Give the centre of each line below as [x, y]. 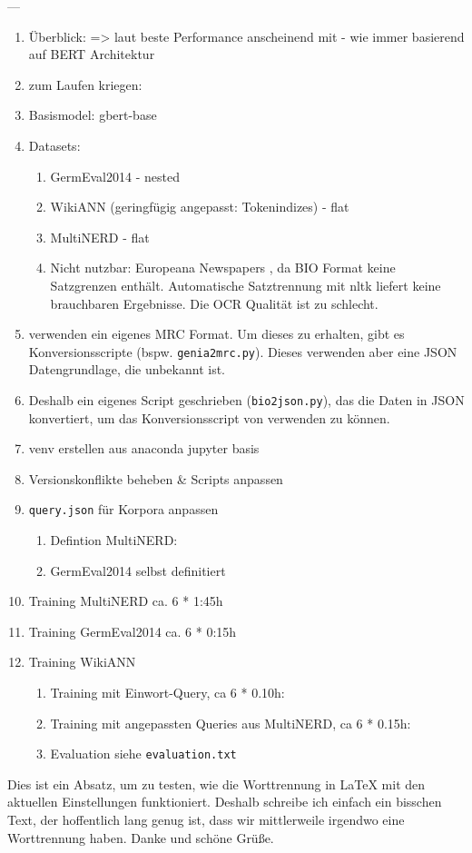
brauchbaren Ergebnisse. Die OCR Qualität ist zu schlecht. [214, 303]
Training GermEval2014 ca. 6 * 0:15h [133, 631]
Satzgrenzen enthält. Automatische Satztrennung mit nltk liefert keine [246, 285]
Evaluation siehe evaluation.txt [143, 754]
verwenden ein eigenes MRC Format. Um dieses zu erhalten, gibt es [216, 334]
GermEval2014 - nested [115, 176]
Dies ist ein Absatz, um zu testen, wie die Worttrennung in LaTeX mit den [216, 784]
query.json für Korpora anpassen [123, 509]
